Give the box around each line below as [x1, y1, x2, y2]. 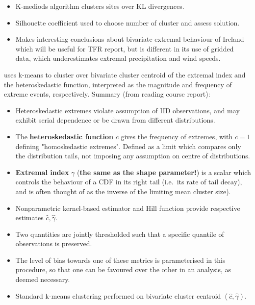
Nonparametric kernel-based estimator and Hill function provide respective [15, 203, 240, 213]
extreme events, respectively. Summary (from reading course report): [4, 89, 210, 99]
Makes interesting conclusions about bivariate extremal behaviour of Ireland [15, 34, 244, 44]
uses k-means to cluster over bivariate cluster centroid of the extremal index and [4, 69, 246, 79]
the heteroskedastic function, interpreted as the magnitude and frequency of [4, 79, 232, 89]
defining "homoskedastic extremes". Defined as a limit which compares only [15, 141, 241, 151]
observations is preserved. [15, 238, 92, 249]
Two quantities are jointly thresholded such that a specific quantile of [15, 229, 224, 239]
